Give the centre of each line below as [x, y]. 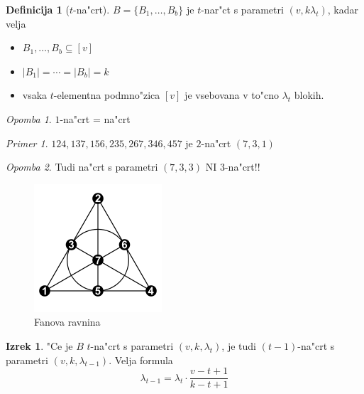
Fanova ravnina [67, 322]
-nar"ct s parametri [242, 9]
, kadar [343, 9]
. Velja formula [141, 360]
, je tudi [239, 345]
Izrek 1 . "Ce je [39, 345]
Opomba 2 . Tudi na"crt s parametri [82, 167]
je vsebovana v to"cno [232, 95]
